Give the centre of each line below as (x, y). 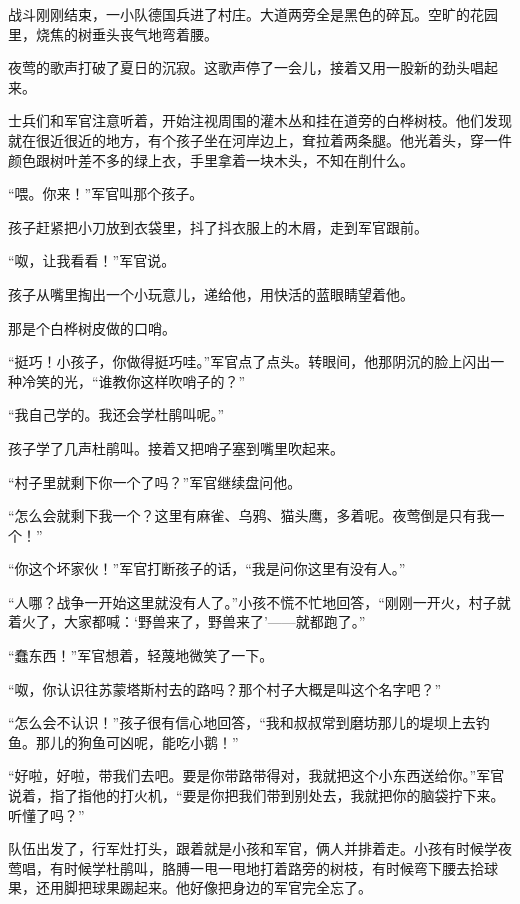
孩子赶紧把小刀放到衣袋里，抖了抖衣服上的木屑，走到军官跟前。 (218, 226)
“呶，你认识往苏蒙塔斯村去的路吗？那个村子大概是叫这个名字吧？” (225, 688)
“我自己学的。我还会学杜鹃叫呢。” (116, 414)
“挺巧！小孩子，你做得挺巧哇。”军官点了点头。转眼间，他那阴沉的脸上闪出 (249, 361)
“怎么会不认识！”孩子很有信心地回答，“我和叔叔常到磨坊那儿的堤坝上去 (242, 722)
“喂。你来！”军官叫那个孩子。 (106, 193)
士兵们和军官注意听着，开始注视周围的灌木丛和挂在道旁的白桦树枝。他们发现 (260, 120)
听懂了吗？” (46, 814)
